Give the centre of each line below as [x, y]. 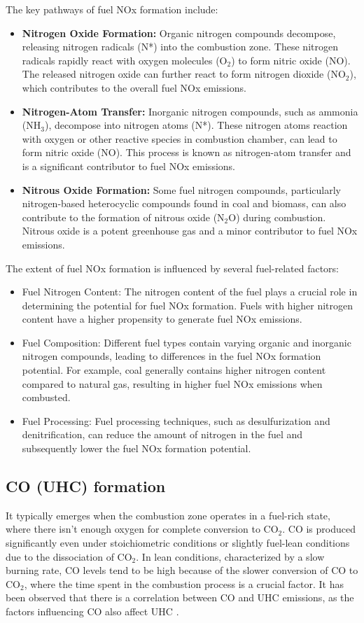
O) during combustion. [277, 217]
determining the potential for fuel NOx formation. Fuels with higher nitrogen [188, 305]
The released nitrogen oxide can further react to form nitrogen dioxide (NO [184, 74]
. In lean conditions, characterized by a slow [230, 556]
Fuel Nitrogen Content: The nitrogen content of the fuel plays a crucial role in [190, 292]
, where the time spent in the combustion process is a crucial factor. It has [184, 583]
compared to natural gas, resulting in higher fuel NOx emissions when [172, 383]
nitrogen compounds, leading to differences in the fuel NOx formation [171, 356]
